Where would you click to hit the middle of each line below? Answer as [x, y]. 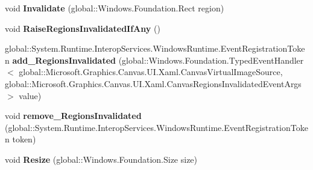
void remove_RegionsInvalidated [73, 116]
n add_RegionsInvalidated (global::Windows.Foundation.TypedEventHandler [154, 60]
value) [30, 95]
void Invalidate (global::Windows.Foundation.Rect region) [115, 8]
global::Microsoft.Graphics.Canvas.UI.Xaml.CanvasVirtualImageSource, [151, 72]
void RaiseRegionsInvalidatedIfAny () [83, 28]
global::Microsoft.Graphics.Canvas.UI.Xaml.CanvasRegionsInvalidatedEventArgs [153, 83]
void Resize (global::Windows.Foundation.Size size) [101, 159]
